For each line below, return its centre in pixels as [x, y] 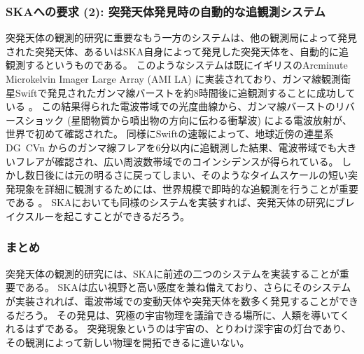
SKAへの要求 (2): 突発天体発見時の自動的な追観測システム [166, 11]
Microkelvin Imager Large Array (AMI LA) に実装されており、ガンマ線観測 [174, 79]
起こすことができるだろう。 [127, 216]
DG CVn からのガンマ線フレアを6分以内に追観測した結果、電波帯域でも [171, 147]
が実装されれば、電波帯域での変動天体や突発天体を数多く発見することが [172, 300]
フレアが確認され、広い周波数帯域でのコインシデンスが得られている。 [177, 161]
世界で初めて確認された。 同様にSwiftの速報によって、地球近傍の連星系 [170, 134]
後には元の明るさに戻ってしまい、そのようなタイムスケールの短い [196, 175]
